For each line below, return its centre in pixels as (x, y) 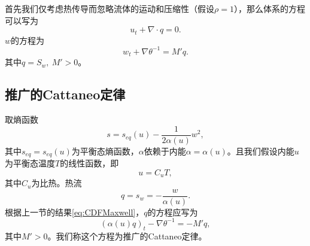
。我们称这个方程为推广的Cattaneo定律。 (127, 236)
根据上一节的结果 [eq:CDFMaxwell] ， (75, 212)
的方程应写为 (173, 212)
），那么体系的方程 (269, 8)
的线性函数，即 (89, 163)
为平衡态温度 (30, 163)
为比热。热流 (57, 183)
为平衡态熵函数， (105, 151)
